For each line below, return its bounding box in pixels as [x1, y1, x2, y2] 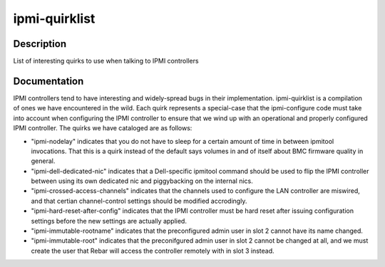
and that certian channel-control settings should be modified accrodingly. [31, 197, 247, 205]
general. [31, 157, 56, 165]
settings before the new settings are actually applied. [31, 216, 187, 225]
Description [13, 38, 67, 50]
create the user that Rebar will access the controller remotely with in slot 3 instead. [31, 246, 274, 255]
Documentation [13, 75, 84, 87]
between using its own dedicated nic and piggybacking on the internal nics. [31, 177, 253, 185]
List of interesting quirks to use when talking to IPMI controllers [13, 57, 199, 66]
